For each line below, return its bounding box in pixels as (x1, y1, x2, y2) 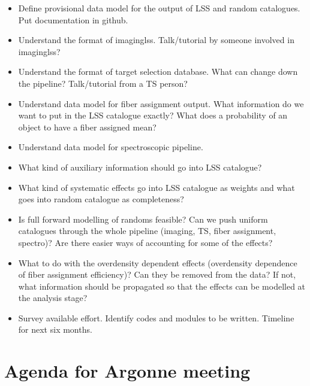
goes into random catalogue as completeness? (18, 193, 184, 205)
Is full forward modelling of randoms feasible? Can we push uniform (18, 212, 268, 225)
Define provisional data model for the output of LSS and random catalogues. (18, 2, 300, 14)
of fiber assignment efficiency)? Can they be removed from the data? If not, (18, 268, 296, 281)
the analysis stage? (18, 291, 88, 304)
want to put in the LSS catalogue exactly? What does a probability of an (18, 109, 288, 121)
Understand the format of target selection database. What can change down (18, 65, 298, 78)
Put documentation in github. (18, 13, 128, 26)
